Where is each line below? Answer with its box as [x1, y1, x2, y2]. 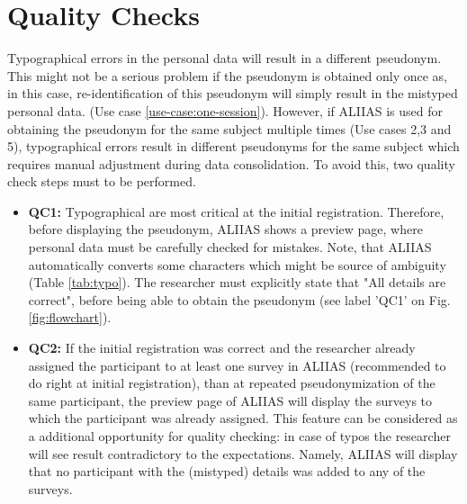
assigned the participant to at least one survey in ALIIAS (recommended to [28, 355, 446, 374]
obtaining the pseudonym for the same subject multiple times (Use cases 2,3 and [7, 119, 452, 138]
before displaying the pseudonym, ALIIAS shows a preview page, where [28, 220, 423, 238]
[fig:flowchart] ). [28, 308, 112, 327]
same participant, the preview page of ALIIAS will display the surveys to [28, 391, 433, 409]
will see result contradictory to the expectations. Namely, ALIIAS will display [28, 444, 458, 463]
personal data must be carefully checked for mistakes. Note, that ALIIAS [28, 238, 432, 256]
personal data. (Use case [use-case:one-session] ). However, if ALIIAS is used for [7, 101, 444, 120]
